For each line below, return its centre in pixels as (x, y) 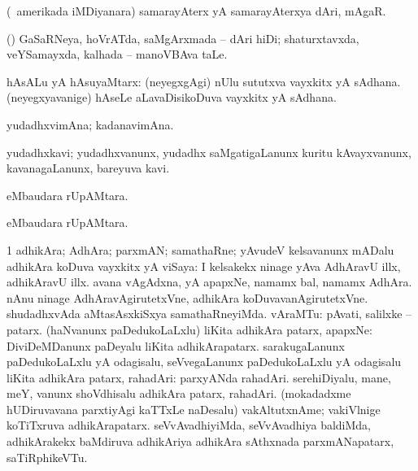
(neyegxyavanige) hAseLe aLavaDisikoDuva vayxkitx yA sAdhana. (172, 97)
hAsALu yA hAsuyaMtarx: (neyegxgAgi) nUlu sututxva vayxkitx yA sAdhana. (204, 81)
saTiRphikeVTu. (47, 457)
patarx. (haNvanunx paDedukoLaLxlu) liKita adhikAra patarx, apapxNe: (189, 329)
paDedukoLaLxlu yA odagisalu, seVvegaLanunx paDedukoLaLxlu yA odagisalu (204, 362)
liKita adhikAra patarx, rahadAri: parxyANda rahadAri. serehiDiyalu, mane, (199, 377)
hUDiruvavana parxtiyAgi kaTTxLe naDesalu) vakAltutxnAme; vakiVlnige (194, 409)
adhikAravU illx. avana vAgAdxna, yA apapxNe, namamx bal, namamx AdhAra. (209, 282)
